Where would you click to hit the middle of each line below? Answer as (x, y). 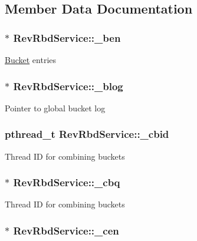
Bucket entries (31, 60)
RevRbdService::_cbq (67, 182)
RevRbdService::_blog (68, 86)
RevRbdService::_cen (66, 230)
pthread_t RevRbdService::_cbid (87, 134)
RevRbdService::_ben (67, 37)
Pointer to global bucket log (55, 108)
